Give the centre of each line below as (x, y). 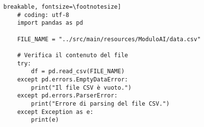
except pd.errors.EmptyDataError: (73, 79)
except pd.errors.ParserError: (67, 96)
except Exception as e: (55, 112)
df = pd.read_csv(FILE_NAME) (78, 71)
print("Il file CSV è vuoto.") (81, 87)
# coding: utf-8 (43, 15)
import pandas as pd (50, 23)
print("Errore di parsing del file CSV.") (100, 103)
